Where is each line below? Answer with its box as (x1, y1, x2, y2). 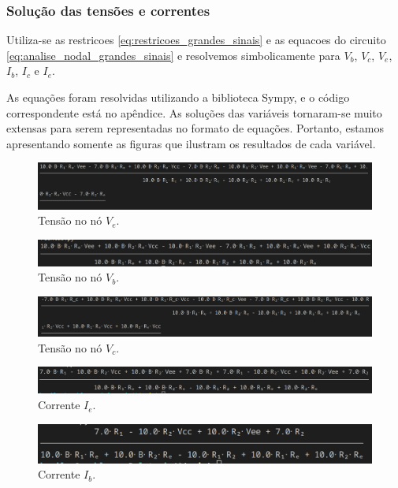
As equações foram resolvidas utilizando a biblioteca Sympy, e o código (6, 89, 350, 105)
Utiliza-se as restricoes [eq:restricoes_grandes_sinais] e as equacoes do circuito (6, 32, 386, 48)
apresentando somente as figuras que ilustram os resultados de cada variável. (6, 135, 376, 151)
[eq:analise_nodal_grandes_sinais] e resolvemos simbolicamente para (6, 47, 340, 63)
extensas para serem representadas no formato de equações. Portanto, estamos (6, 120, 384, 136)
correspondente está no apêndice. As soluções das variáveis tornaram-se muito (6, 104, 382, 121)
